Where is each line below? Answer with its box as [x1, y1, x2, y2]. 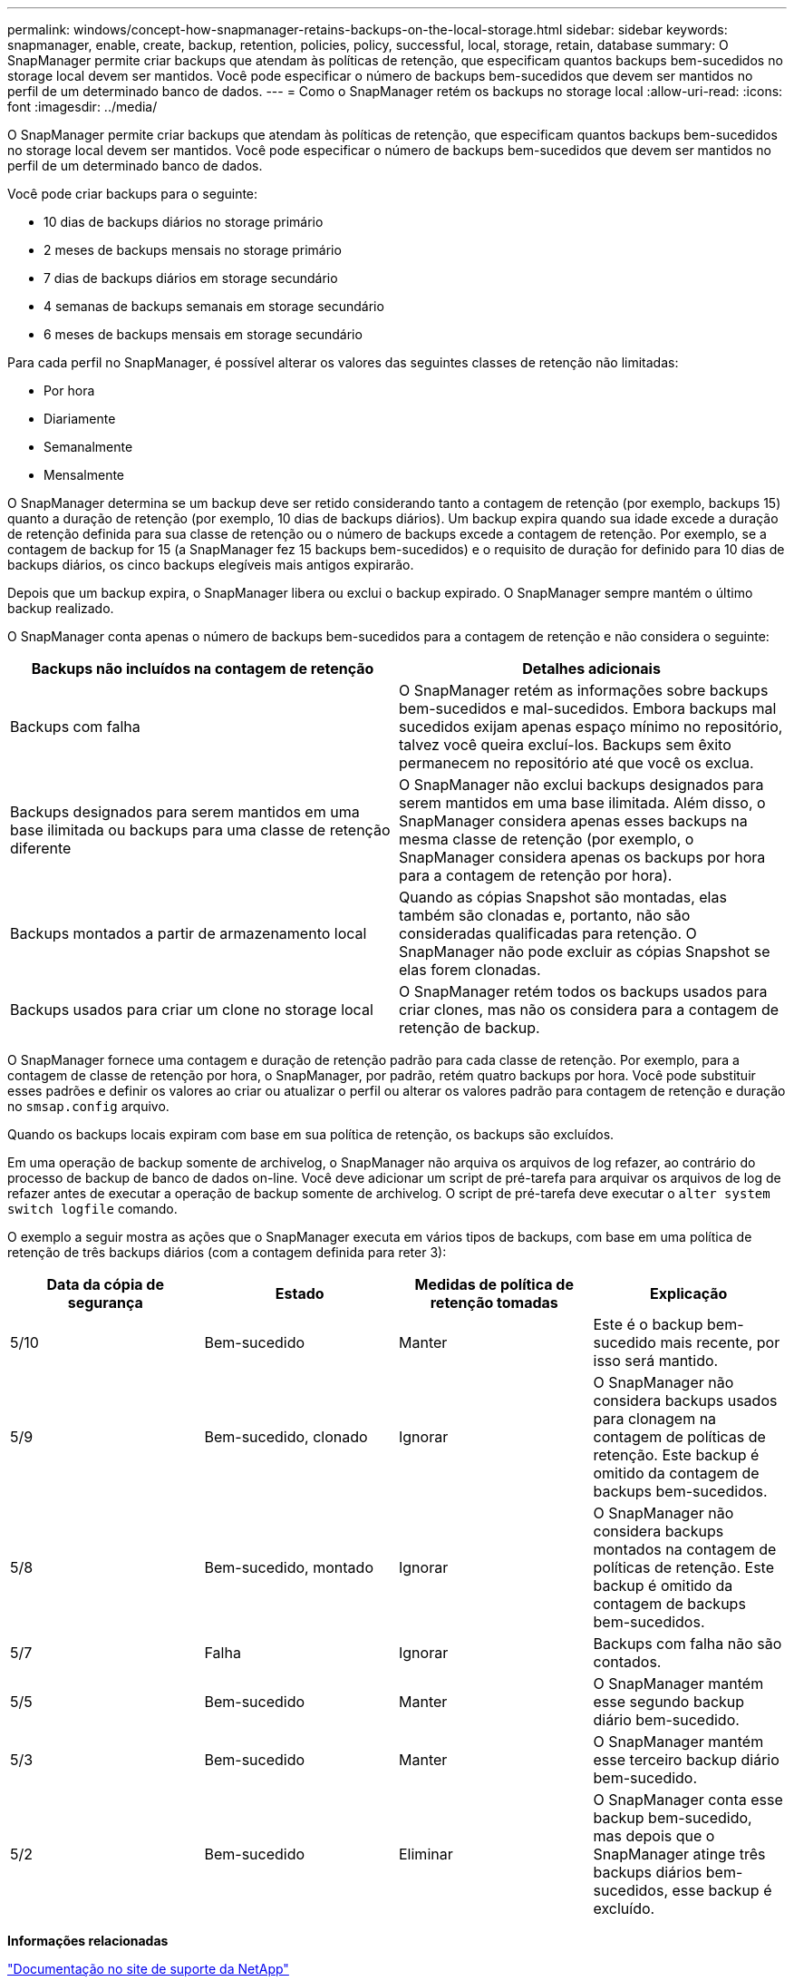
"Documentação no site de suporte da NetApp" [7, 1961, 289, 1976]
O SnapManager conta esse [593, 1791, 783, 1809]
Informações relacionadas [7, 1933, 169, 1948]
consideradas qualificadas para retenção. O [399, 924, 697, 942]
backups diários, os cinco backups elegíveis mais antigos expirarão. [7, 557, 414, 572]
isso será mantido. [593, 1352, 719, 1370]
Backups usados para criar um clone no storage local [10, 1000, 373, 1019]
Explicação [650, 1284, 728, 1303]
